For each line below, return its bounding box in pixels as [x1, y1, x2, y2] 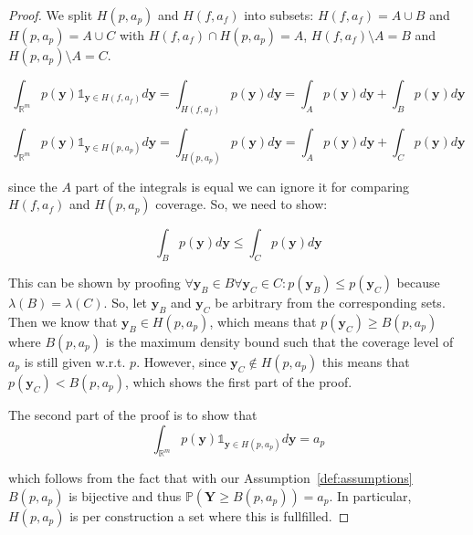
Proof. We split [8, 5, 93, 24]
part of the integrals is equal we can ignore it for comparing [75, 176, 410, 195]
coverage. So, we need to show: [155, 194, 328, 214]
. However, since [136, 351, 226, 371]
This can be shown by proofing [8, 273, 181, 292]
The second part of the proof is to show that [8, 404, 258, 424]
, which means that [209, 311, 317, 330]
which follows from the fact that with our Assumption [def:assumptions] [8, 468, 413, 488]
